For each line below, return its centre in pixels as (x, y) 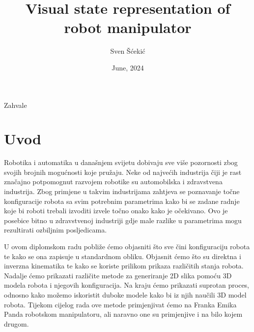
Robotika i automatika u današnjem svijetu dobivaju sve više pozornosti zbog (121, 162)
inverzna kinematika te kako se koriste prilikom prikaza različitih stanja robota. (124, 266)
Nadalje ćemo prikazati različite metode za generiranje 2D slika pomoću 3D (118, 275)
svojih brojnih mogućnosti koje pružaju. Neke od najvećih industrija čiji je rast (123, 172)
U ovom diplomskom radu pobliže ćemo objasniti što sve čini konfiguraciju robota (127, 246)
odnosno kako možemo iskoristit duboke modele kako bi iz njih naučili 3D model (125, 294)
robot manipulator (128, 27)
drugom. (16, 323)
